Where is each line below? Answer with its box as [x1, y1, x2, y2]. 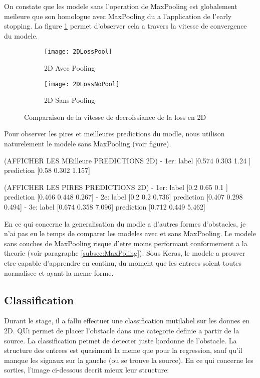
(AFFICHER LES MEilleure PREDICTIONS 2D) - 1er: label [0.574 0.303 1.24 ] [4, 155, 251, 165]
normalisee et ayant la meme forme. [4, 267, 114, 278]
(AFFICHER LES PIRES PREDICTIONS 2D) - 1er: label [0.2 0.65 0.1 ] [4, 181, 228, 192]
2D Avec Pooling [44, 63, 95, 73]
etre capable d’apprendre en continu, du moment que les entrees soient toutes [4, 258, 242, 268]
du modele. [4, 30, 38, 41]
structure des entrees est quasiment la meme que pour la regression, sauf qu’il [4, 345, 242, 355]
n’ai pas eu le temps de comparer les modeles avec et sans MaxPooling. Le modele [4, 228, 256, 239]
